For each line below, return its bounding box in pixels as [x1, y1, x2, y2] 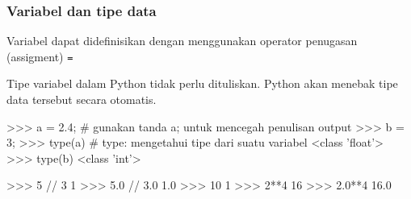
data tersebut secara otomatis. [6, 91, 157, 108]
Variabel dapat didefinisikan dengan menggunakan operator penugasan [6, 32, 358, 49]
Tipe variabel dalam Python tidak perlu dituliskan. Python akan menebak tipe [6, 75, 398, 92]
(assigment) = [6, 48, 73, 64]
